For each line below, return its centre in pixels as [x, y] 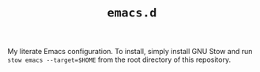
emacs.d [132, 13]
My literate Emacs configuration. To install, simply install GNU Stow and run [130, 52]
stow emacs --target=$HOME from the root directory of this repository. [119, 59]
